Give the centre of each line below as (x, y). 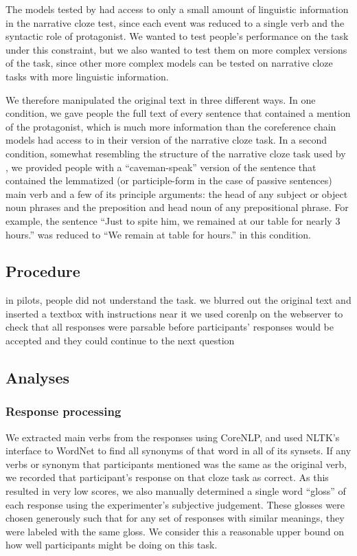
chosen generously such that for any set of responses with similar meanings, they (175, 518)
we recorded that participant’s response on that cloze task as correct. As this (167, 477)
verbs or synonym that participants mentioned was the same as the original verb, (176, 464)
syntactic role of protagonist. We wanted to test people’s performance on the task (177, 36)
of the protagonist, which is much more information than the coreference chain (171, 126)
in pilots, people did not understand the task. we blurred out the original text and (178, 300)
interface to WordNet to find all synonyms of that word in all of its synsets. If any (178, 451)
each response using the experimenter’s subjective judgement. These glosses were (175, 504)
